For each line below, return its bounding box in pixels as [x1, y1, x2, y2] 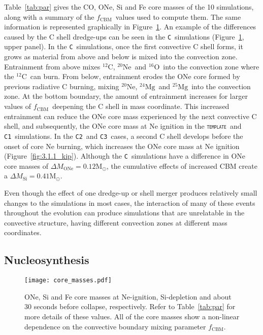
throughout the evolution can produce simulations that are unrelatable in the [4, 207, 245, 218]
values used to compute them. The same [115, 11, 241, 22]
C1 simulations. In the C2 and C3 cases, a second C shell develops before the [4, 130, 243, 141]
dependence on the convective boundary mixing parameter [24, 321, 206, 331]
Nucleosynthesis [4, 252, 89, 268]
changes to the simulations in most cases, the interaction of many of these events [4, 197, 255, 208]
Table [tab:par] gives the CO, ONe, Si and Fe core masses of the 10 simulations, [4, 2, 254, 12]
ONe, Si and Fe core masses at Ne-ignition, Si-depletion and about [24, 291, 232, 302]
